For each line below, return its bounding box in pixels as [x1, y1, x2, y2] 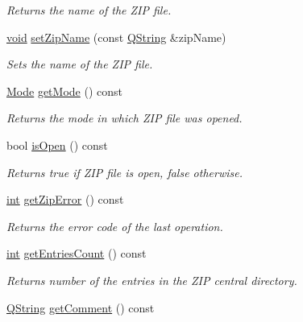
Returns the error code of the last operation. [6, 217, 223, 234]
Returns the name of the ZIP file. [6, 2, 172, 18]
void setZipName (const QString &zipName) [6, 28, 226, 45]
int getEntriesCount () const [6, 245, 147, 262]
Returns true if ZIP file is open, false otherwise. [6, 163, 243, 180]
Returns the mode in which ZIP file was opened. [6, 109, 243, 126]
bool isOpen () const [6, 136, 108, 153]
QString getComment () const [6, 299, 155, 316]
